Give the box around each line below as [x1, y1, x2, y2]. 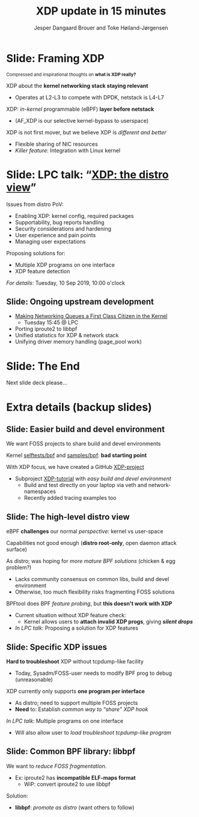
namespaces [23, 488, 56, 495]
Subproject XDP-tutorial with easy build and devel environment [14, 475, 171, 482]
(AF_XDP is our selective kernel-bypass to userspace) [14, 117, 149, 124]
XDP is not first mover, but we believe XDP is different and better [6, 128, 167, 136]
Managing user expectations [14, 238, 86, 245]
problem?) [6, 564, 32, 571]
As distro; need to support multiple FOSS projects [14, 700, 138, 706]
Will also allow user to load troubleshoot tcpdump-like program [14, 729, 171, 736]
